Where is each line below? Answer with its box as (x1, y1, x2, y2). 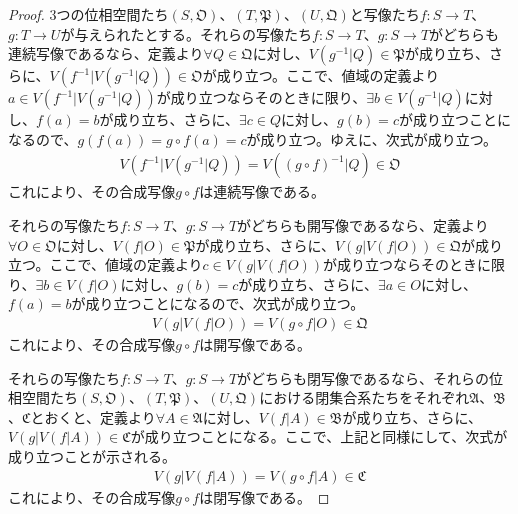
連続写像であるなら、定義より (8, 43, 204, 64)
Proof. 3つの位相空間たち (8, 4, 169, 24)
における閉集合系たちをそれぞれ (259, 387, 470, 408)
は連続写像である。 (199, 181, 326, 202)
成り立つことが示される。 (8, 445, 176, 466)
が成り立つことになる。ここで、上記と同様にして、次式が (130, 426, 508, 447)
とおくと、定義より (30, 406, 156, 427)
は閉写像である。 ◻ (199, 486, 330, 507)
